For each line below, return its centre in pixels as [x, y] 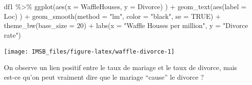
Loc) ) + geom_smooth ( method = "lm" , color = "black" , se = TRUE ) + [112, 16]
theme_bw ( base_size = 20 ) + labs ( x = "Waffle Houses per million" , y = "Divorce [126, 25]
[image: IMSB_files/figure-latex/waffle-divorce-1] [89, 52]
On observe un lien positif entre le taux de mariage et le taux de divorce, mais [121, 67]
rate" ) [12, 35]
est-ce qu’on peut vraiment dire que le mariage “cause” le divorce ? [104, 77]
